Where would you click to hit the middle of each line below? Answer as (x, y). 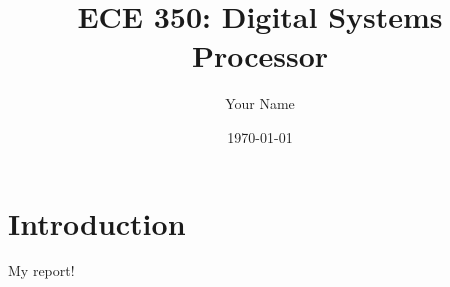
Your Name (260, 103)
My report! (41, 270)
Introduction (97, 222)
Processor (260, 55)
